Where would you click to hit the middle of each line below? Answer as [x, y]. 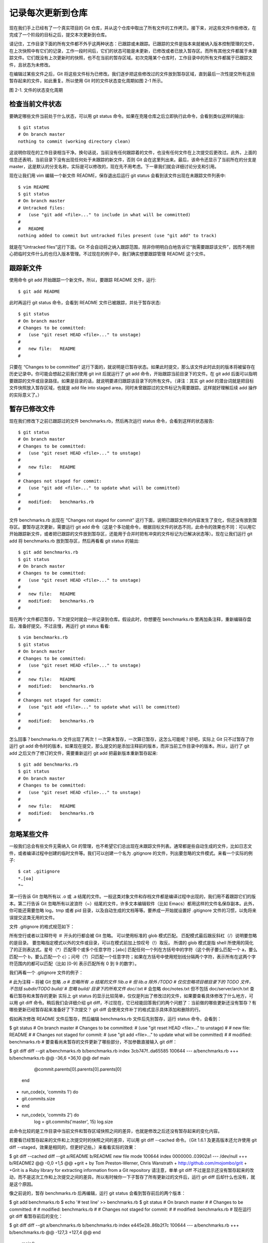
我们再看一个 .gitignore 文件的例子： [46, 973]
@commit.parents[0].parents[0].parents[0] [78, 1069]
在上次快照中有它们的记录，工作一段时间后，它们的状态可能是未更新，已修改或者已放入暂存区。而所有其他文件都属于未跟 [133, 51]
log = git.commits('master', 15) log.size [73, 1122]
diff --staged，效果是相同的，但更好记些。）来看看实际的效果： [73, 1147]
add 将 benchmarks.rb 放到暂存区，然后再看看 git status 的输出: [74, 541]
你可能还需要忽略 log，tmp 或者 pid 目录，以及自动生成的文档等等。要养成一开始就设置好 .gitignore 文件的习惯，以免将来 [133, 910]
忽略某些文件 [29, 835]
